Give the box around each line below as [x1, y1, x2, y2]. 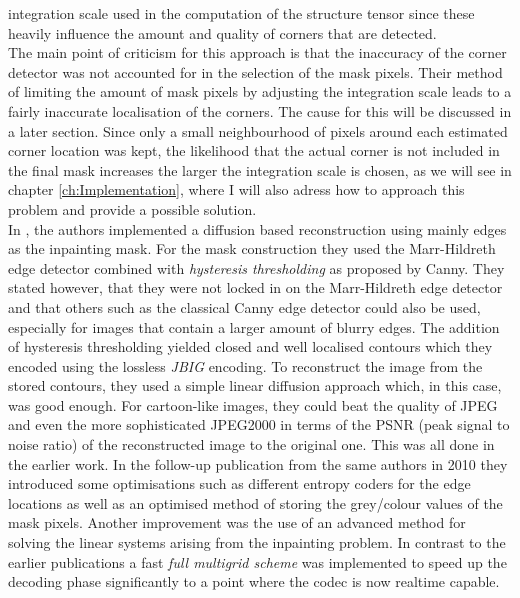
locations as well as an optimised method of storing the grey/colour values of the [8, 492, 503, 513]
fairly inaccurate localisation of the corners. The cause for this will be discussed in [8, 100, 512, 121]
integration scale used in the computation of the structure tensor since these [8, 3, 475, 23]
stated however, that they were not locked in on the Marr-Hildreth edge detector [8, 277, 503, 298]
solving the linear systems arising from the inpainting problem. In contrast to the [8, 532, 506, 553]
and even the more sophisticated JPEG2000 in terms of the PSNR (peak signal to [8, 414, 510, 435]
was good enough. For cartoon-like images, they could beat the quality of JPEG [8, 394, 498, 415]
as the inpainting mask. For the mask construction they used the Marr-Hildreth [8, 238, 496, 259]
